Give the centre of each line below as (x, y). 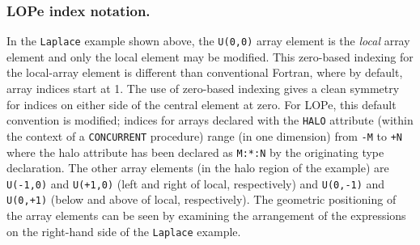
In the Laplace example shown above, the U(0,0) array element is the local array (208, 41)
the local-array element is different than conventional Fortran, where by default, (205, 72)
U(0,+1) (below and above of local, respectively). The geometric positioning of (202, 199)
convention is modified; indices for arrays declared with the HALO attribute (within (210, 120)
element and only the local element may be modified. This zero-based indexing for (210, 56)
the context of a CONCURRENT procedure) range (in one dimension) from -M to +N (204, 135)
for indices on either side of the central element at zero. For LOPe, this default (202, 104)
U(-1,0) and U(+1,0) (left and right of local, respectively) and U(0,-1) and (196, 183)
